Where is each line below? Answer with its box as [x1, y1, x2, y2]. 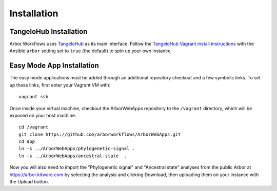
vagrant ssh [18, 94, 49, 100]
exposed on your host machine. [9, 112, 76, 118]
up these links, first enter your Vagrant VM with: [9, 82, 111, 88]
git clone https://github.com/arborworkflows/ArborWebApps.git [18, 131, 181, 137]
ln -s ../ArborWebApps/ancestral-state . [18, 153, 127, 159]
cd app [18, 139, 35, 144]
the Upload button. [9, 179, 49, 185]
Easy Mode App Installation [9, 61, 100, 70]
